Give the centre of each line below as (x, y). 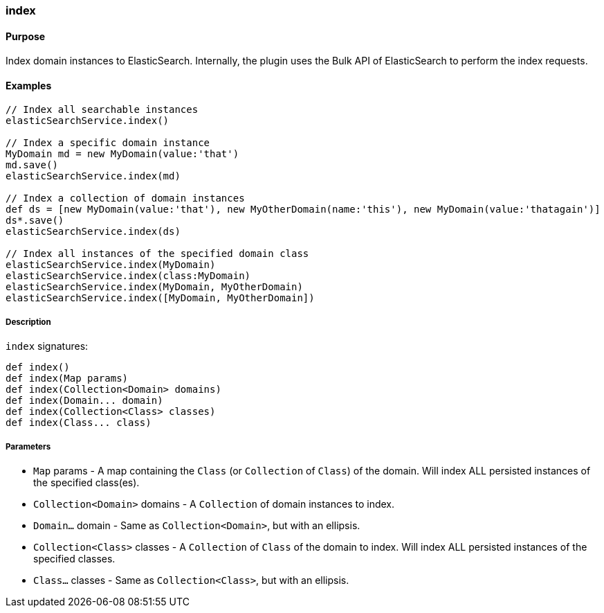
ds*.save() (35, 221)
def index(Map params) (67, 379)
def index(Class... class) (79, 423)
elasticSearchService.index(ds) (93, 232)
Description (28, 322)
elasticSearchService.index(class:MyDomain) (128, 276)
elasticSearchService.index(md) (93, 176)
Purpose (26, 36)
